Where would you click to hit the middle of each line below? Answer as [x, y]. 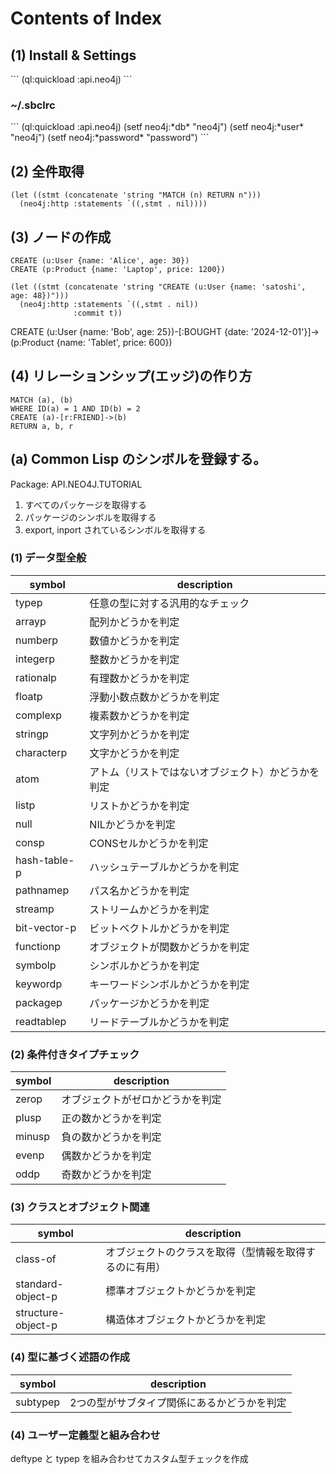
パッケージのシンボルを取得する [90, 517]
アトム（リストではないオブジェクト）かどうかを [204, 772]
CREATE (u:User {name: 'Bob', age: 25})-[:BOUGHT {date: [129, 331]
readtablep [41, 1021]
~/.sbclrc [33, 105]
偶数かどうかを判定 [106, 1156]
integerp [35, 659]
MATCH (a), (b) [42, 400]
